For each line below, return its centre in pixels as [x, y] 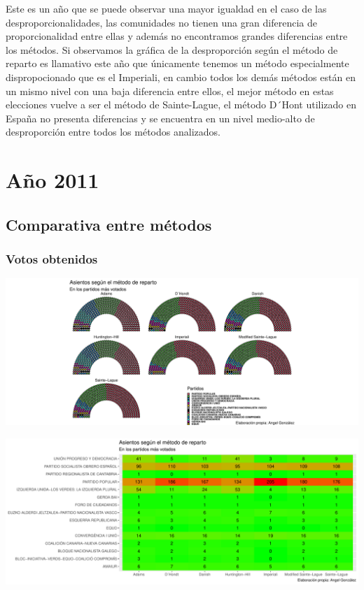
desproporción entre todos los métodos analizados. [113, 132]
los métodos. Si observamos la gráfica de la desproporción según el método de [172, 49]
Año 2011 [52, 180]
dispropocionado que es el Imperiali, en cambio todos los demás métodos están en [181, 77]
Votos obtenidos [52, 259]
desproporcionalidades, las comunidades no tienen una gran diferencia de [162, 22]
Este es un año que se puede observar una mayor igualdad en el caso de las [166, 8]
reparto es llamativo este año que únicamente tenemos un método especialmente [177, 63]
